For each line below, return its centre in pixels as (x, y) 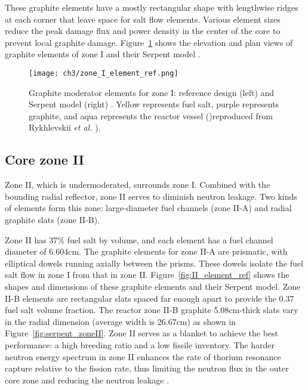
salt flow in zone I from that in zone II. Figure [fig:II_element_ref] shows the (147, 275)
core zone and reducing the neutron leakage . (87, 380)
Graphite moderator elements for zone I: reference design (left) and (152, 92)
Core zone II (44, 160)
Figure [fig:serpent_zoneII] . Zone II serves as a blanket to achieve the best (142, 333)
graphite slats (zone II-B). (53, 219)
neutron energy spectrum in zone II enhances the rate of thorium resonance (143, 356)
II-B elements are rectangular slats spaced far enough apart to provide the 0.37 (150, 298)
